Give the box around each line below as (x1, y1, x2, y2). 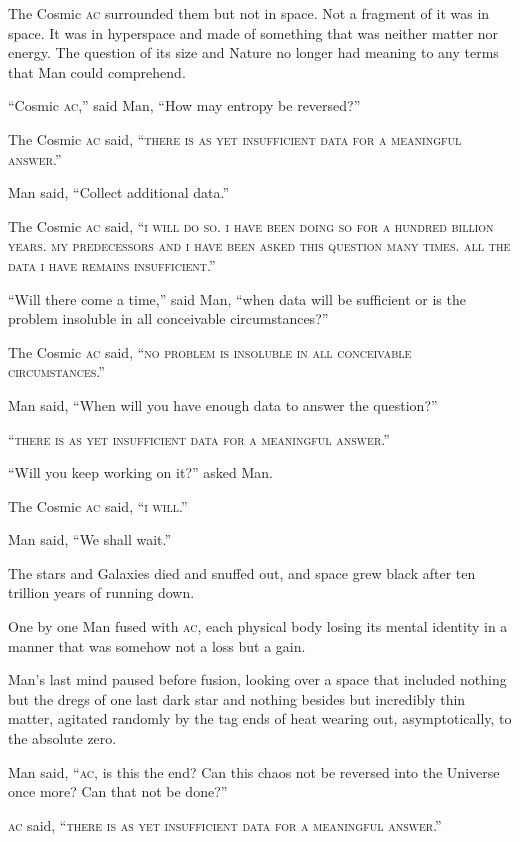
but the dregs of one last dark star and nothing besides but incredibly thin (8, 688, 466, 709)
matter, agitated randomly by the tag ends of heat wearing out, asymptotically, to (8, 708, 512, 729)
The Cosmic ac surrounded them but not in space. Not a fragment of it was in (8, 3, 490, 23)
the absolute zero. (8, 728, 117, 749)
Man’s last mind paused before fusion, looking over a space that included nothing (8, 669, 507, 690)
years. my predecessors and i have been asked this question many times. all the (8, 235, 511, 256)
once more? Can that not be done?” (8, 781, 228, 802)
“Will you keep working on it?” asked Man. (8, 462, 273, 483)
